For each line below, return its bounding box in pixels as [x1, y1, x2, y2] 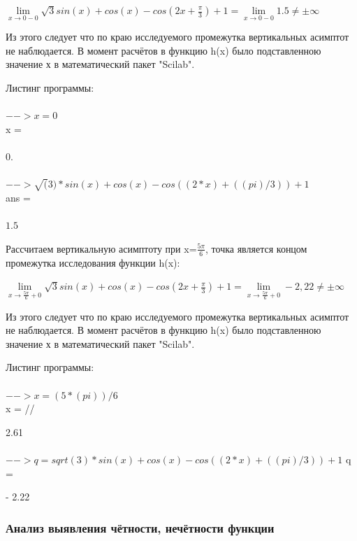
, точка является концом [205, 241, 307, 255]
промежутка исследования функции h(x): [6, 255, 180, 269]
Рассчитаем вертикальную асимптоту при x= [6, 241, 197, 255]
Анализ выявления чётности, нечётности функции [6, 519, 275, 536]
